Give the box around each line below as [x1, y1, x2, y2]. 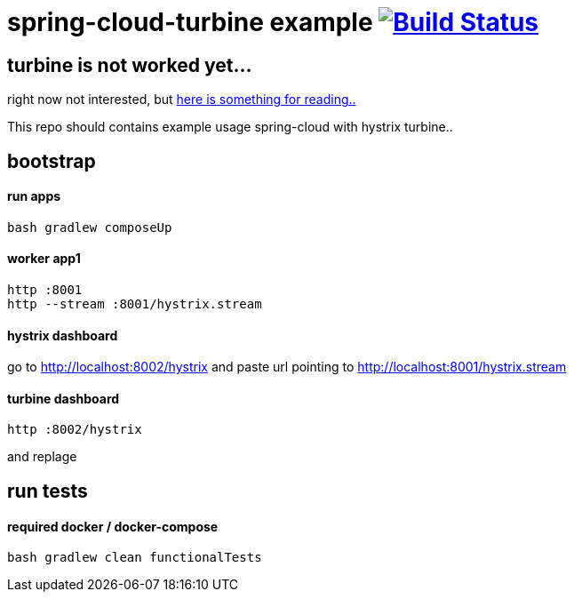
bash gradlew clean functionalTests [7, 550, 262, 565]
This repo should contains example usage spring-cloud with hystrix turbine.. [7, 119, 453, 135]
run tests [7, 479, 88, 502]
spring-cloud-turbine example [7, 7, 373, 37]
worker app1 [7, 251, 81, 267]
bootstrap [7, 149, 96, 172]
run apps [7, 188, 61, 204]
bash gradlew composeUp [7, 220, 172, 235]
